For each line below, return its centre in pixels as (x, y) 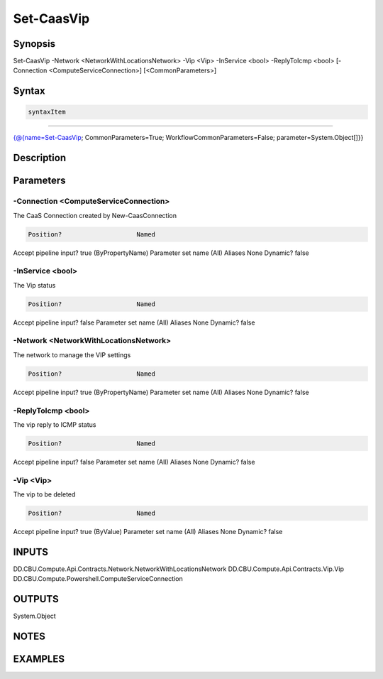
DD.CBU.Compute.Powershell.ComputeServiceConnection (98, 579)
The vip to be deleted (44, 494)
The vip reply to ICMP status (55, 424)
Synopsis (34, 44)
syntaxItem (47, 112)
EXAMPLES (39, 659)
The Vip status (34, 285)
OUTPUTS (36, 599)
